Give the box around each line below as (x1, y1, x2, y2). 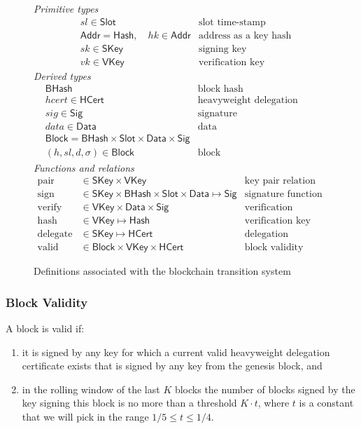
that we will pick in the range (22, 409, 149, 424)
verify (37, 203, 62, 213)
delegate (37, 229, 73, 240)
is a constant (299, 395, 354, 410)
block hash (197, 84, 243, 95)
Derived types (34, 68, 91, 83)
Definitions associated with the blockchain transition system (34, 264, 291, 278)
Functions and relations (34, 160, 134, 175)
